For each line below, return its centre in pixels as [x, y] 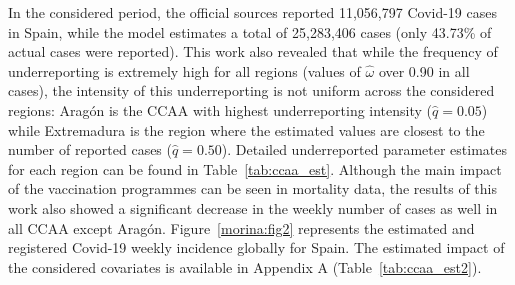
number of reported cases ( [90, 149]
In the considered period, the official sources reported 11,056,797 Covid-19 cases [252, 12]
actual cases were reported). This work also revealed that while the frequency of [253, 51]
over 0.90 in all [424, 70]
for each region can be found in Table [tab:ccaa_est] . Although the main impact [255, 168]
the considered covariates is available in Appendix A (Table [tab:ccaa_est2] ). [245, 266]
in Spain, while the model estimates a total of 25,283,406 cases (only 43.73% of [250, 31]
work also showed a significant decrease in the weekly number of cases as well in [253, 207]
